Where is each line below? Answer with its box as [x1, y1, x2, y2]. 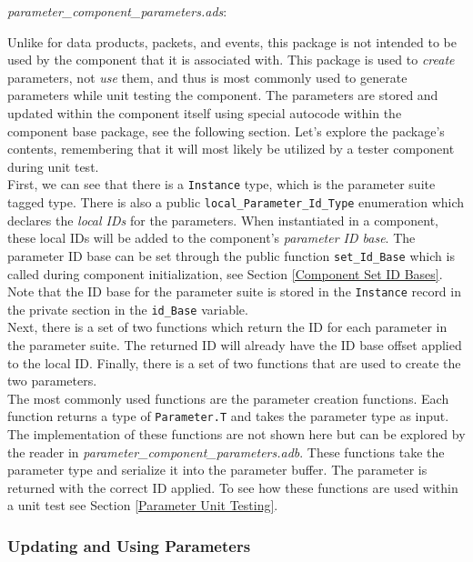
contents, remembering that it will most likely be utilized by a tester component [7, 139, 455, 158]
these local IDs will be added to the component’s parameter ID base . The [7, 228, 416, 247]
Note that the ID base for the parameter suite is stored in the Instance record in [7, 282, 461, 301]
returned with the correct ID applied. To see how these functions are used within [7, 477, 458, 497]
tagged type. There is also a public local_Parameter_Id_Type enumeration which [7, 193, 465, 211]
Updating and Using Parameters [7, 534, 251, 557]
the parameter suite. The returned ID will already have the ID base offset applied [7, 336, 462, 354]
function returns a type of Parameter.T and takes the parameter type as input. [7, 406, 449, 426]
